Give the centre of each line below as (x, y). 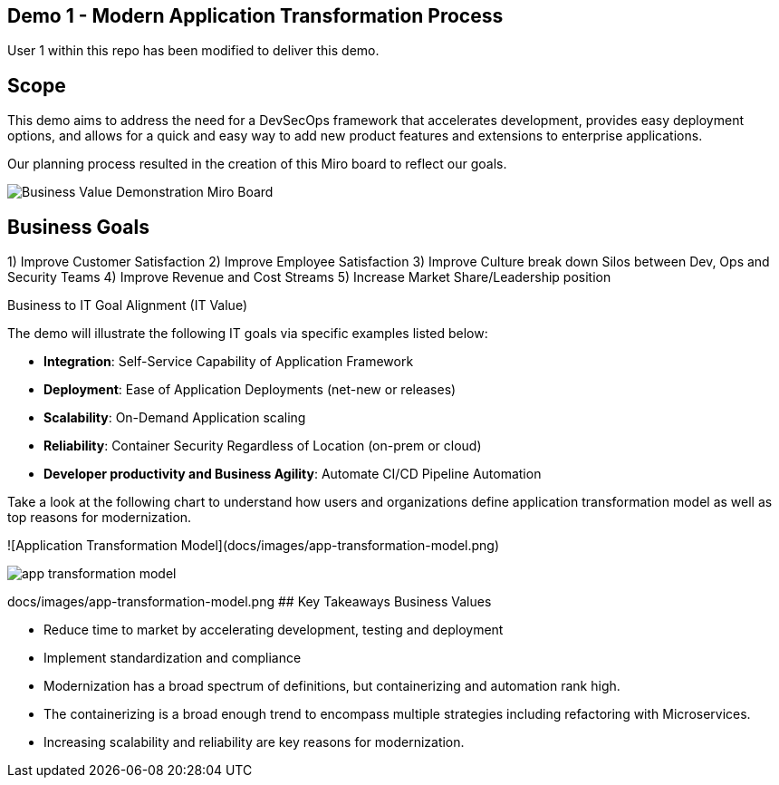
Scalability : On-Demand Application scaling (175, 418)
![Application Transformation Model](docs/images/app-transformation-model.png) (254, 546)
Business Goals (78, 227)
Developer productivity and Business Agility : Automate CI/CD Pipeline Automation (293, 474)
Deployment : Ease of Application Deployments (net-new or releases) (250, 390)
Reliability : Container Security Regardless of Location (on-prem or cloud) (263, 446)
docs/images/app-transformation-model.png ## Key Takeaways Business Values (250, 602)
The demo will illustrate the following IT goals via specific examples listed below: (248, 334)
